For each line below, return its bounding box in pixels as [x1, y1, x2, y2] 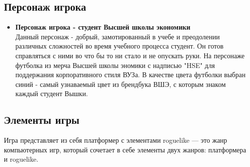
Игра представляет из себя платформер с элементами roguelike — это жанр [4, 135, 227, 145]
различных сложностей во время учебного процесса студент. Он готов [15, 41, 224, 51]
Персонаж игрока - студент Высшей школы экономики [15, 22, 191, 32]
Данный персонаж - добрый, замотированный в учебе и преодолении [15, 31, 220, 41]
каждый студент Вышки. [15, 88, 88, 99]
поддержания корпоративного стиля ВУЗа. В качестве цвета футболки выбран [15, 69, 246, 80]
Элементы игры [4, 112, 80, 127]
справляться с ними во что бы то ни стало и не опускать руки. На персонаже [15, 50, 245, 60]
